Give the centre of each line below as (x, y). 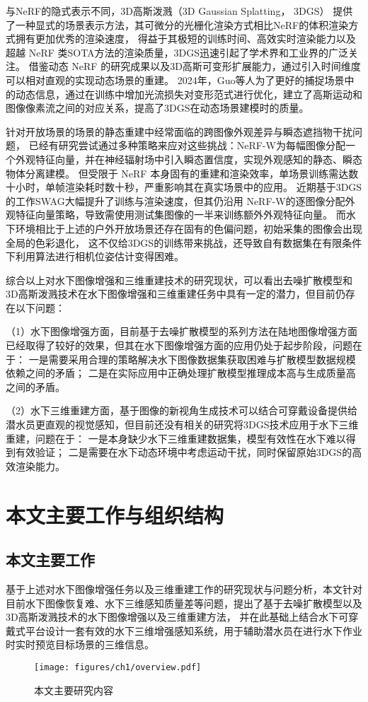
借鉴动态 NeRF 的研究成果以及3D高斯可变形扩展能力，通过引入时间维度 (195, 66)
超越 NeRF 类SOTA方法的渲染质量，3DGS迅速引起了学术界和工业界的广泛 (177, 52)
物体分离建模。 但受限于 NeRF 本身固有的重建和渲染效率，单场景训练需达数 (182, 173)
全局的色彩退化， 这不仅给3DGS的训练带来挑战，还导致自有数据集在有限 (174, 242)
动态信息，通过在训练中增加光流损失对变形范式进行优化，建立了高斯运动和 (189, 94)
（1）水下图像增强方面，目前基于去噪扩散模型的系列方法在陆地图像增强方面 (182, 331)
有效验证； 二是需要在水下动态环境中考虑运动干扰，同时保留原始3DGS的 (184, 452)
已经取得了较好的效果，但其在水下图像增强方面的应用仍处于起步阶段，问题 (179, 345)
